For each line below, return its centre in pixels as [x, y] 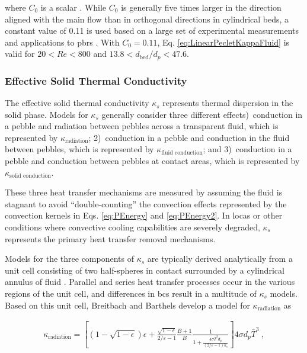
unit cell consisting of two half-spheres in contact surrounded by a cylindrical [145, 270]
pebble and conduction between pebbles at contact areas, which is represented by [152, 161]
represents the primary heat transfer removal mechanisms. [110, 238]
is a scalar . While [73, 7]
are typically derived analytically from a [220, 259]
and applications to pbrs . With [62, 42]
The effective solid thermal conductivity [77, 103]
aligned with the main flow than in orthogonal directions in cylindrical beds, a [147, 19]
